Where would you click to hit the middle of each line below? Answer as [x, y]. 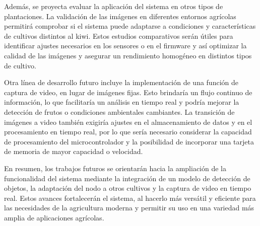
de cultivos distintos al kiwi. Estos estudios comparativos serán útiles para [119, 35]
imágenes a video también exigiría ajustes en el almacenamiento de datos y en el [128, 122]
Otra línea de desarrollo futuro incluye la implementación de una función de [121, 82]
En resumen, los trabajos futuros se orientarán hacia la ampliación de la [115, 168]
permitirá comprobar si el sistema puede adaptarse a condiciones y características [130, 26]
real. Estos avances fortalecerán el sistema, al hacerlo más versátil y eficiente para [130, 198]
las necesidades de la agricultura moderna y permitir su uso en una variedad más [129, 208]
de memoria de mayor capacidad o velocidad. [74, 151]
